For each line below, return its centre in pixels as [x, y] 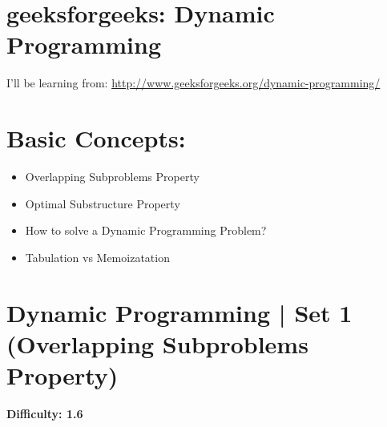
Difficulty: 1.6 [45, 413]
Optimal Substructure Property [103, 203]
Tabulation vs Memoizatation [97, 257]
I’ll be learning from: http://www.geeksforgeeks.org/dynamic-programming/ [193, 83]
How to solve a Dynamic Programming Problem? [146, 230]
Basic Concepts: [96, 138]
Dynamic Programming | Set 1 [179, 312]
